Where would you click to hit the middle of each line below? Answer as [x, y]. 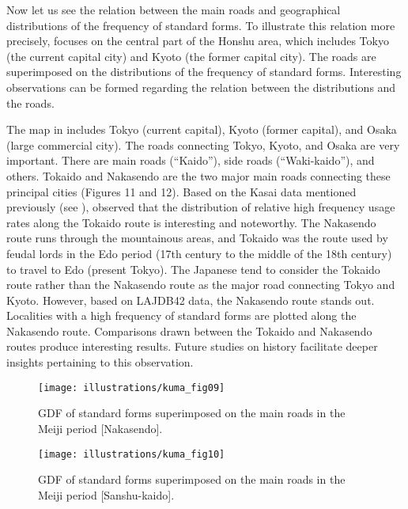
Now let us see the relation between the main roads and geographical [174, 9]
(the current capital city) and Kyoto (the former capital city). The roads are [191, 56]
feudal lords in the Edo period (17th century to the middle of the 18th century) [199, 253]
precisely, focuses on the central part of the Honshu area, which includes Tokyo [198, 41]
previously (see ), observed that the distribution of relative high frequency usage [201, 207]
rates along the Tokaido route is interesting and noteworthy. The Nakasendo [191, 222]
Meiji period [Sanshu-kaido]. [106, 494]
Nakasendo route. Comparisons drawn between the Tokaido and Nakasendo [189, 330]
